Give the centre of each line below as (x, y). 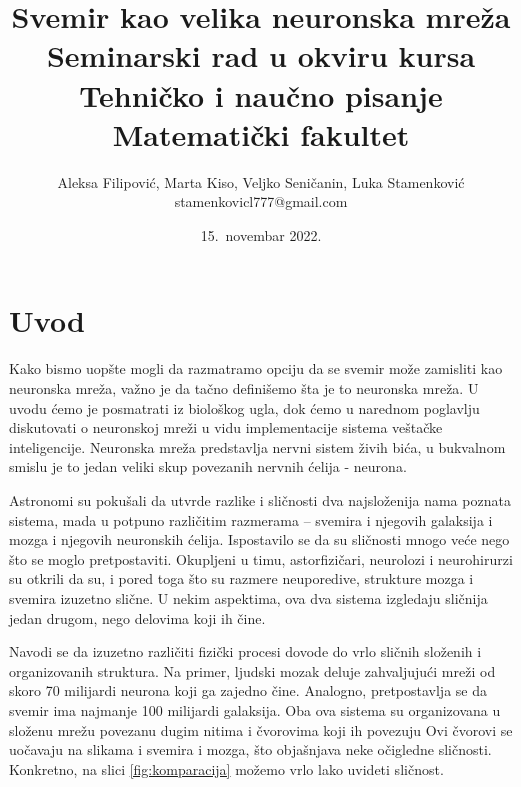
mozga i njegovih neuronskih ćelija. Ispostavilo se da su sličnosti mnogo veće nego (259, 539)
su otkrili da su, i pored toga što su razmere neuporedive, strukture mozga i (241, 578)
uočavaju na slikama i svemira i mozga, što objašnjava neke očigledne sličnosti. (250, 749)
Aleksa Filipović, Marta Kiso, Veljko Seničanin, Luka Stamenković (261, 181)
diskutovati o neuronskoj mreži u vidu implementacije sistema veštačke (226, 427)
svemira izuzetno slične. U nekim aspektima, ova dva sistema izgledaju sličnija (248, 597)
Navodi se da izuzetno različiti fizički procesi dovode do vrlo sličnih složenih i (245, 651)
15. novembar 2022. (261, 234)
